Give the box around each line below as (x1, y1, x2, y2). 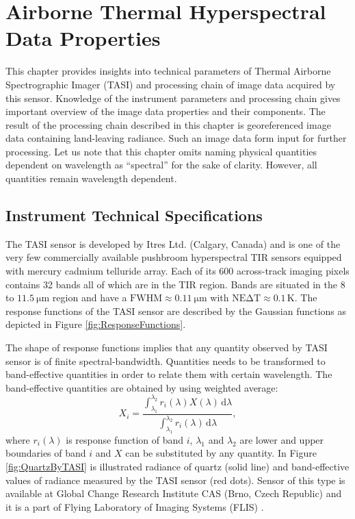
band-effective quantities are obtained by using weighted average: (5, 380, 278, 394)
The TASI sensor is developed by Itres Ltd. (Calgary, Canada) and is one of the (5, 236, 341, 251)
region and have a (52, 290, 127, 305)
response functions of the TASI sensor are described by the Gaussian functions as (5, 303, 347, 318)
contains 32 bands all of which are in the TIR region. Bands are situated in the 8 (5, 277, 345, 291)
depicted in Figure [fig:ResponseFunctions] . (5, 317, 186, 331)
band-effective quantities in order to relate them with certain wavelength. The (5, 367, 332, 381)
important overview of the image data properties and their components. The (5, 104, 326, 118)
